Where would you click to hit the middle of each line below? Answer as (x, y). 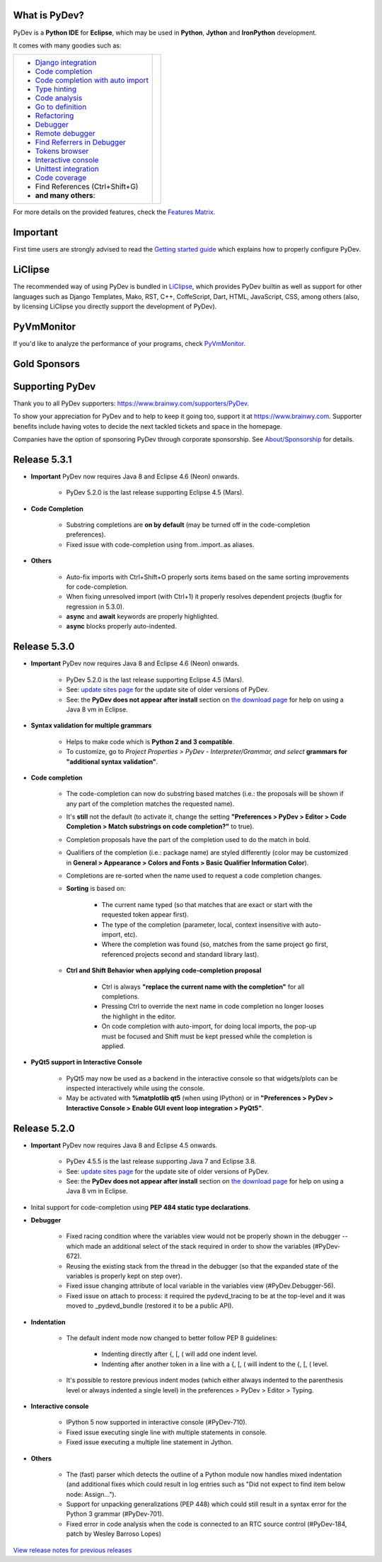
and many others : (65, 196)
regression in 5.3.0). (95, 607)
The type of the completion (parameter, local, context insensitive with (203, 924)
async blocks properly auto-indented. (121, 627)
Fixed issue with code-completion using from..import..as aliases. (160, 544)
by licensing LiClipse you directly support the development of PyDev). (115, 306)
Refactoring (54, 116)
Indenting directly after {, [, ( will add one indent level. (180, 1354)
